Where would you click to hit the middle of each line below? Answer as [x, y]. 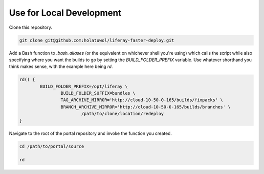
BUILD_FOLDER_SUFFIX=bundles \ [98, 93]
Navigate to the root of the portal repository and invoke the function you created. [90, 133]
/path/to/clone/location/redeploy [122, 114]
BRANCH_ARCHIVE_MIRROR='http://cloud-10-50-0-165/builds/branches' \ [145, 107]
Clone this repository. [31, 27]
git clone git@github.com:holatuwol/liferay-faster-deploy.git [97, 40]
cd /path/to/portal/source [52, 146]
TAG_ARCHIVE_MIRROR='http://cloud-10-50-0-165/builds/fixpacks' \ [142, 100]
